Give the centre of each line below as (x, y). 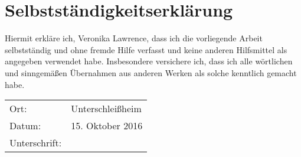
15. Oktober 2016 (107, 126)
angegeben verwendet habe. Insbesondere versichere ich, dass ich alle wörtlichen (149, 61)
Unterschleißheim (106, 109)
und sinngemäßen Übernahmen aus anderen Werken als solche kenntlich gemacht (151, 72)
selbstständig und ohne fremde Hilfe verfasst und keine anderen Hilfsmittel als (146, 49)
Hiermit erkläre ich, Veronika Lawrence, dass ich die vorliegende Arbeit (134, 38)
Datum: (25, 126)
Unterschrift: (36, 143)
